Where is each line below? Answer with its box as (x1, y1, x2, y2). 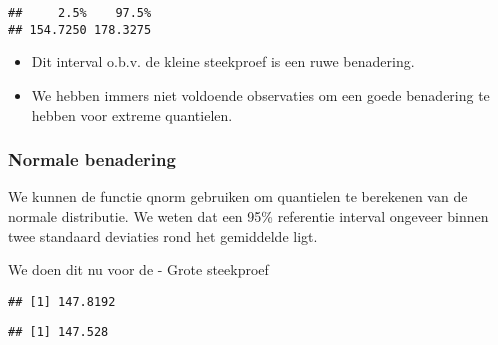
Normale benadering (8, 147, 176, 172)
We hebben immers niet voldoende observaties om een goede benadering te (31, 84, 490, 105)
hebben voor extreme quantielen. (31, 104, 233, 125)
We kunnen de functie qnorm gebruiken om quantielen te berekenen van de (8, 186, 468, 207)
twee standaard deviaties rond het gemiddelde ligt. (8, 225, 318, 246)
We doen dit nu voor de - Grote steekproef (8, 259, 269, 280)
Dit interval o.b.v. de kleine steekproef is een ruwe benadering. (31, 51, 415, 72)
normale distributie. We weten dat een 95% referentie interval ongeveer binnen (8, 205, 489, 226)
